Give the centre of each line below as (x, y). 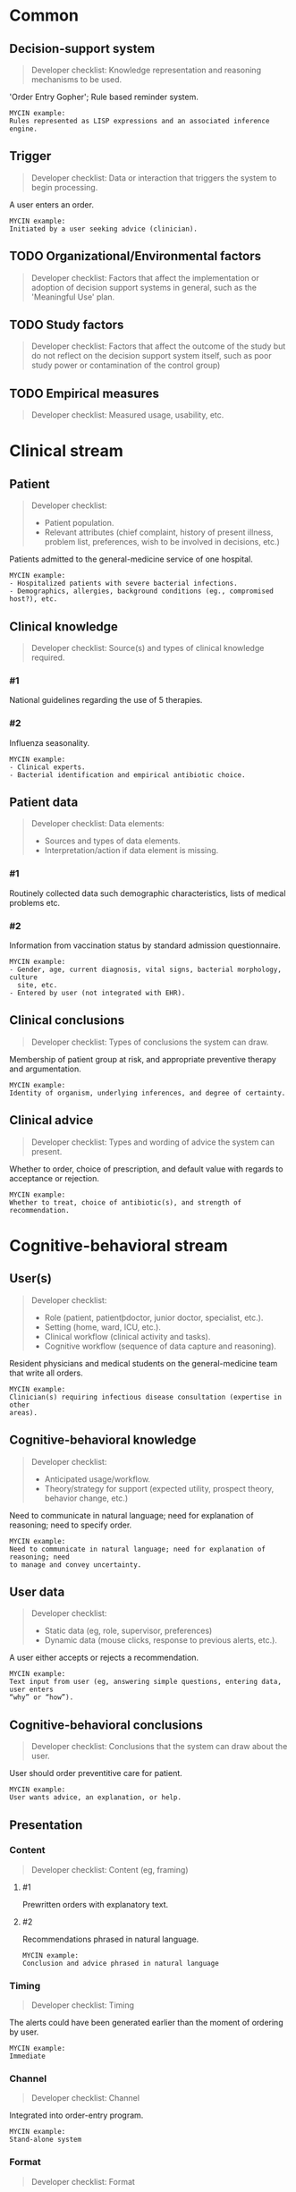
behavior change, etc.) (86, 1498)
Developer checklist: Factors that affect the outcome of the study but (158, 346)
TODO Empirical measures (84, 393)
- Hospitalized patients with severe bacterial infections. (124, 584)
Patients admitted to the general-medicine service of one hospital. (131, 559)
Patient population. (79, 523)
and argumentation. (46, 1069)
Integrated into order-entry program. (76, 2115)
